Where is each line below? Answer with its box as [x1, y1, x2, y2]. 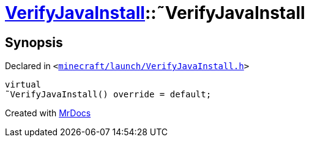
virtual [5, 80, 42, 90]
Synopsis [5, 34, 63, 50]
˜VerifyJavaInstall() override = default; [5, 89, 212, 100]
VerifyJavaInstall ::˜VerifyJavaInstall [5, 2, 305, 23]
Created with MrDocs [5, 108, 91, 119]
